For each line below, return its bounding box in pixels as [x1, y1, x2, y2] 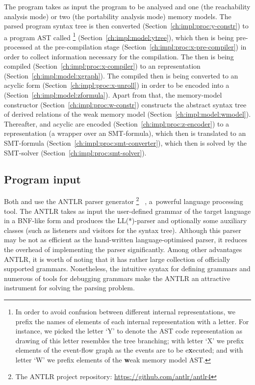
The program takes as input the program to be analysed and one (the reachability [4, 1, 251, 11]
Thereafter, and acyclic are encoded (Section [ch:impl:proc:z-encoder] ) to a [4, 118, 229, 128]
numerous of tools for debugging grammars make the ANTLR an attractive [4, 273, 230, 283]
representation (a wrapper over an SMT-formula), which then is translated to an [4, 128, 246, 138]
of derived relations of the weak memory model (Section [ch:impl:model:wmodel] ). [4, 109, 251, 119]
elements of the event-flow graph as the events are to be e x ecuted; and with [15, 345, 243, 355]
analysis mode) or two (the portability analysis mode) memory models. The [4, 11, 231, 21]
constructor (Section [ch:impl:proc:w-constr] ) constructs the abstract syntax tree [4, 99, 247, 109]
